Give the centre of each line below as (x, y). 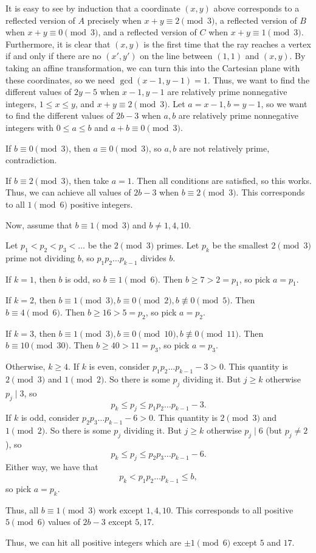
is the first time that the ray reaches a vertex (227, 44)
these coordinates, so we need (60, 79)
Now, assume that (39, 224)
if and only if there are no (53, 56)
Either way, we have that (52, 467)
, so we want (284, 103)
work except (121, 509)
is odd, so (83, 279)
